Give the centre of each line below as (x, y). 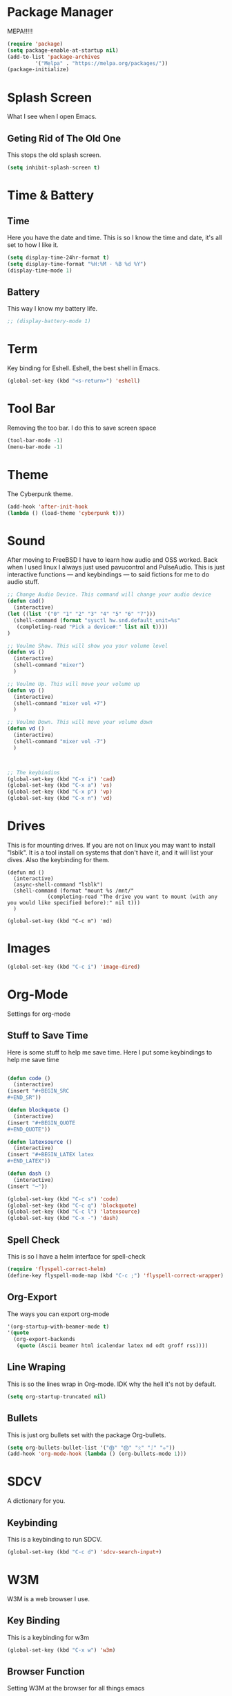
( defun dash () (29, 1174)
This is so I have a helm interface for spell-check (77, 1256)
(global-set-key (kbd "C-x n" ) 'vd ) (60, 799)
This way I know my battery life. (52, 309)
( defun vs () (26, 652)
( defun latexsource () (40, 1142)
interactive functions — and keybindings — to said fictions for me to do (108, 574)
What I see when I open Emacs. (52, 117)
